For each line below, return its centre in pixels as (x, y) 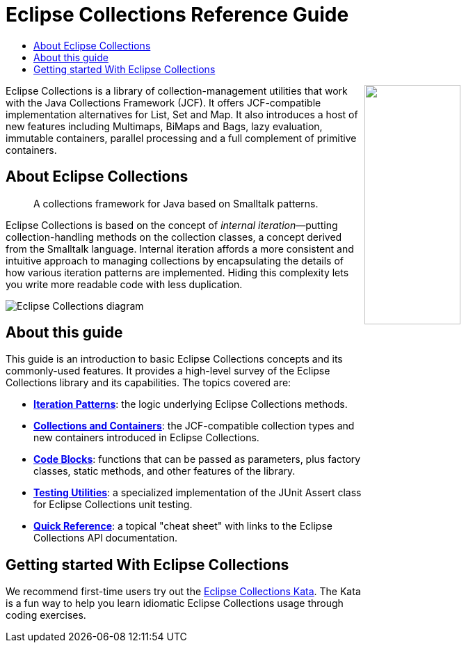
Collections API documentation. (105, 538)
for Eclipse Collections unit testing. (113, 505)
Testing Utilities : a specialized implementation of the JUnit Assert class (198, 493)
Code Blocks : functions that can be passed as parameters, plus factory (197, 459)
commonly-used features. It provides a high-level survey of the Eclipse (168, 371)
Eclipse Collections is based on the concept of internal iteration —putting (172, 225)
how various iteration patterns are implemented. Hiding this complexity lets (177, 272)
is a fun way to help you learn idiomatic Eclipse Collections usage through (175, 603)
